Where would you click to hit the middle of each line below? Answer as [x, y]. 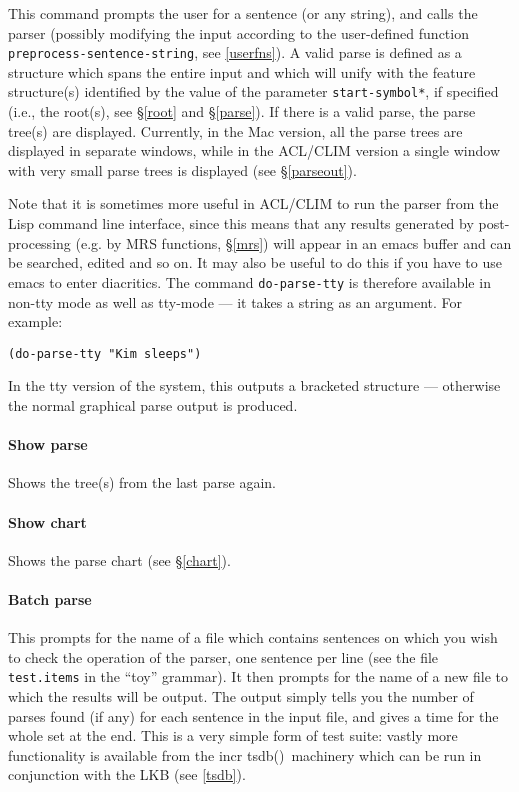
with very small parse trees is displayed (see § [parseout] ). [182, 169]
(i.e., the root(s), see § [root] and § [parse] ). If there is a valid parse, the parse [242, 111]
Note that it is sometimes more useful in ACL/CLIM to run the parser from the [253, 203]
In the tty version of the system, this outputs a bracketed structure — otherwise [254, 385]
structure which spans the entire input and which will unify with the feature [242, 71]
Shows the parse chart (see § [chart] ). [119, 559]
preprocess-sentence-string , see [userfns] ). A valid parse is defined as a [235, 52]
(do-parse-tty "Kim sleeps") [105, 353]
